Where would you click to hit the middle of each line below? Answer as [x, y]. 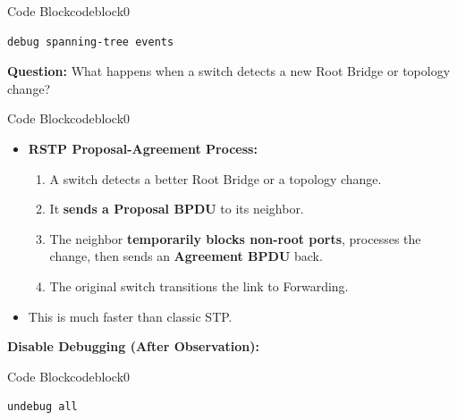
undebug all [42, 407]
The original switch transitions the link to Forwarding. [199, 286]
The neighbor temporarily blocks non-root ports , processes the [235, 238]
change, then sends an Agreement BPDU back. [186, 256]
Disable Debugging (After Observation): [133, 346]
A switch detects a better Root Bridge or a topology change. [216, 178]
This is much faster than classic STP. [130, 316]
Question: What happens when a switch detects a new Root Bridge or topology [229, 71]
